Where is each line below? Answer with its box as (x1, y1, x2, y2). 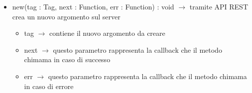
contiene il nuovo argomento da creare (49, 28, 165, 38)
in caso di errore (24, 81, 74, 91)
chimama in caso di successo (24, 54, 111, 65)
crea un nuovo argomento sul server (12, 11, 121, 21)
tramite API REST (189, 1, 249, 11)
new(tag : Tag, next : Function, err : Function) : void (12, 1, 174, 11)
